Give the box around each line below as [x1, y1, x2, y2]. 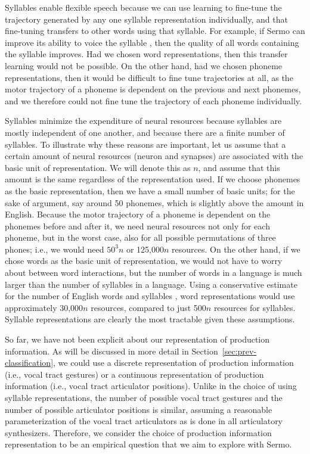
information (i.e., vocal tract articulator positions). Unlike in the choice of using [5, 380, 297, 392]
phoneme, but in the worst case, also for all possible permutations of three [5, 231, 276, 244]
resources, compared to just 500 [91, 301, 206, 313]
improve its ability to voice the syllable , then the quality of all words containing [5, 36, 299, 48]
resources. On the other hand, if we [172, 242, 300, 255]
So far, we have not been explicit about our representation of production [5, 333, 270, 346]
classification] [5, 356, 54, 369]
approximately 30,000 [5, 301, 83, 313]
